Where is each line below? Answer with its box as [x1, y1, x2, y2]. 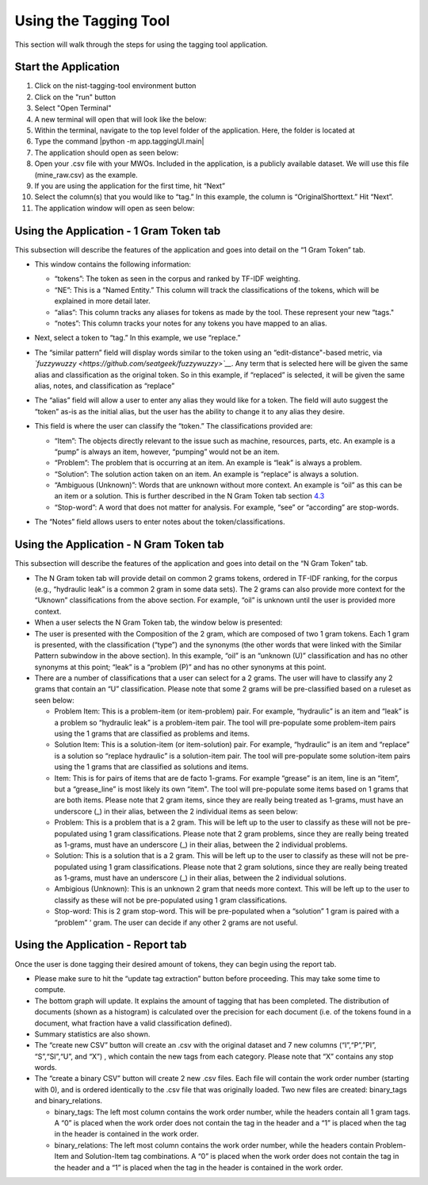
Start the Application [14, 60, 120, 74]
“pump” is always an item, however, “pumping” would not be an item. [54, 447, 281, 456]
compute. [34, 985, 67, 995]
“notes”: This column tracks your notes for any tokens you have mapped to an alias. [54, 318, 328, 328]
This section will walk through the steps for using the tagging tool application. [14, 40, 269, 49]
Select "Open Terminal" [34, 103, 112, 113]
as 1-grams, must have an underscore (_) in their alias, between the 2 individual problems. [54, 840, 348, 849]
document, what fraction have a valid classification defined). [34, 1018, 232, 1028]
